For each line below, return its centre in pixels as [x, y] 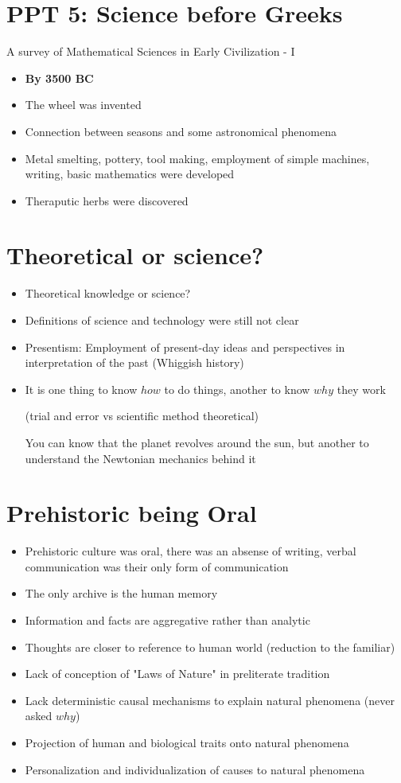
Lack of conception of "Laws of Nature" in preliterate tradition [177, 674]
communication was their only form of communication [157, 566]
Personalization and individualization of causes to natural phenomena [195, 769]
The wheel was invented [83, 105]
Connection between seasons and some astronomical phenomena [181, 131]
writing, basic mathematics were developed [130, 174]
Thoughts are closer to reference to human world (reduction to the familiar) [210, 647]
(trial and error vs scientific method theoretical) [142, 416]
